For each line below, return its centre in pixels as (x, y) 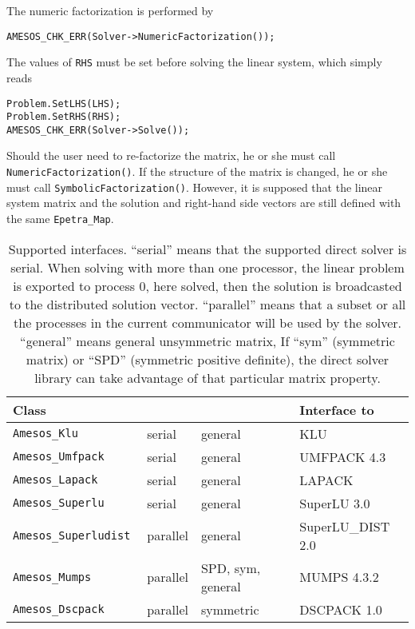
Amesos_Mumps (52, 577)
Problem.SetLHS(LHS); (64, 104)
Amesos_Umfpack (59, 457)
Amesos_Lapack (55, 480)
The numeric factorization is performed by (110, 10)
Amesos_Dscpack (59, 609)
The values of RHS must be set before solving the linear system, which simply (194, 62)
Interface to (337, 409)
